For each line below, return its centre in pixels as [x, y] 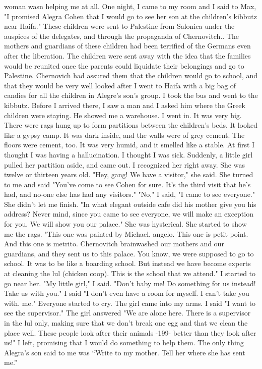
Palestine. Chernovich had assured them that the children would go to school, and [131, 75]
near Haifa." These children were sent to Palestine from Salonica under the [119, 26]
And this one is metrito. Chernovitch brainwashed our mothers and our [114, 244]
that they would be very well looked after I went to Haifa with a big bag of [120, 85]
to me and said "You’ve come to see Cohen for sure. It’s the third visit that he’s [127, 184]
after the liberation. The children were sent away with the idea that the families [127, 55]
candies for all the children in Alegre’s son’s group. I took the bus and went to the [131, 95]
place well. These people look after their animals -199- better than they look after [130, 332]
